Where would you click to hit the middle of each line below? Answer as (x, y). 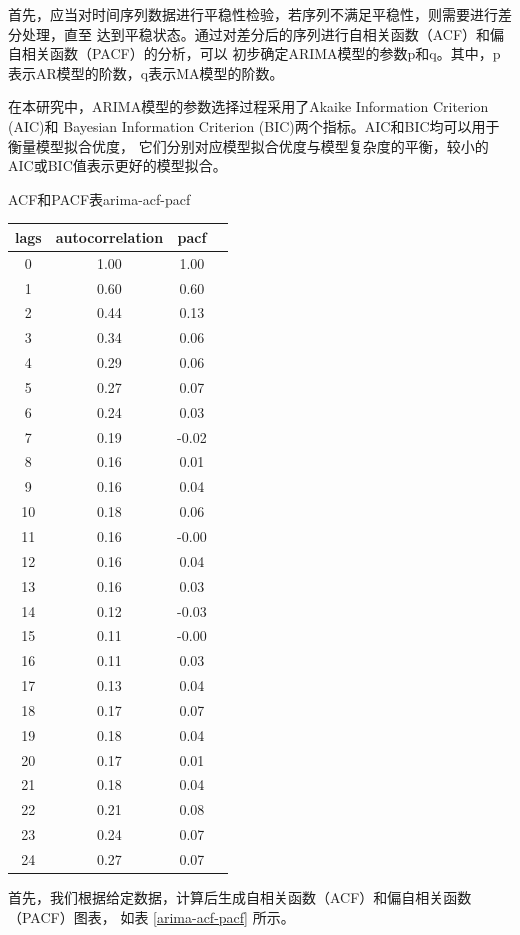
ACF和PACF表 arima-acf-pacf (99, 198)
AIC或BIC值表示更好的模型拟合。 (117, 165)
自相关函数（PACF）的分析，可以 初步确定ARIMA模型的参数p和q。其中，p (254, 53)
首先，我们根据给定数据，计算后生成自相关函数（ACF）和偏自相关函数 (240, 897)
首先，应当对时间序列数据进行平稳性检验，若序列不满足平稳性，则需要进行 (253, 14)
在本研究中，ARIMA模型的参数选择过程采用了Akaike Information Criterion (248, 106)
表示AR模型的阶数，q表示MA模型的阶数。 (146, 72)
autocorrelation (109, 236)
